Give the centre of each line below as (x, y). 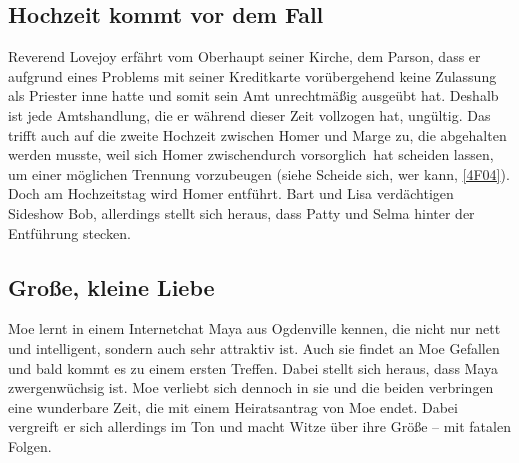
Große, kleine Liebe (111, 286)
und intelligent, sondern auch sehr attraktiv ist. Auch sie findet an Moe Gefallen (254, 347)
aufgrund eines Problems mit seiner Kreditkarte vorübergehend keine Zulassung (252, 75)
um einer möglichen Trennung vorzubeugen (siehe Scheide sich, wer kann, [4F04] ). (259, 173)
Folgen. (30, 445)
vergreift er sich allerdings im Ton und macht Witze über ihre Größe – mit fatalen (259, 426)
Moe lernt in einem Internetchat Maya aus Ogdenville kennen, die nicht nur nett (254, 328)
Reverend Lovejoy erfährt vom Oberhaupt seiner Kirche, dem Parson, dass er (244, 56)
